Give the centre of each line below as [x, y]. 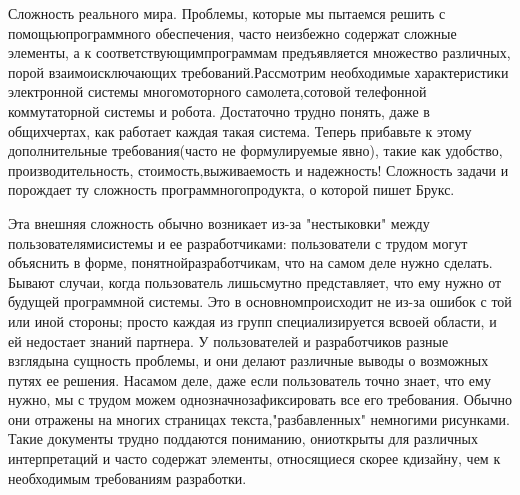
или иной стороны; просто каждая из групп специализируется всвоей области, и [252, 320]
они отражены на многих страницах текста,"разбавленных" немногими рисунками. [259, 418]
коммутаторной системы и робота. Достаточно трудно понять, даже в [219, 110]
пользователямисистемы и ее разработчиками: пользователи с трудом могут [238, 242]
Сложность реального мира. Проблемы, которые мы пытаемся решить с [227, 13]
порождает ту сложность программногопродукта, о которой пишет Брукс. [231, 189]
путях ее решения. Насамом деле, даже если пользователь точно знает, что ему [249, 379]
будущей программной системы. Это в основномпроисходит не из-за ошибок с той [260, 301]
